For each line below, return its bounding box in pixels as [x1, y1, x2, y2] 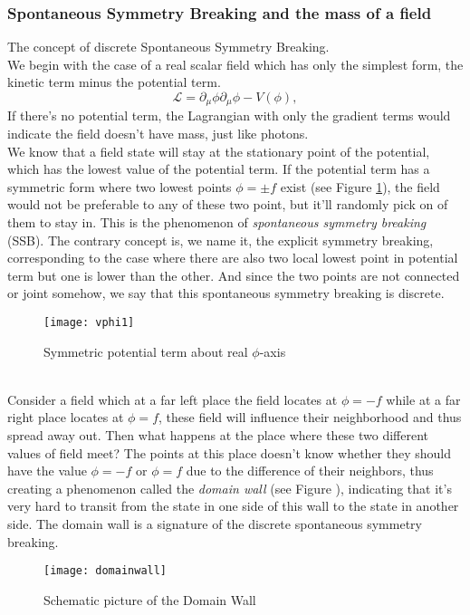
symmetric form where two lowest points [7, 177, 232, 196]
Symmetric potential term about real [43, 341, 248, 360]
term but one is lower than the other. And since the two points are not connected [7, 265, 460, 284]
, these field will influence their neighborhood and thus [158, 408, 462, 427]
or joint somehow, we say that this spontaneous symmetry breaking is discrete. [7, 283, 445, 303]
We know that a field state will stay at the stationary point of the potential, [7, 141, 430, 160]
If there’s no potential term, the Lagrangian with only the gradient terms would [7, 106, 451, 125]
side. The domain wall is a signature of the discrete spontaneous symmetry [7, 514, 422, 533]
